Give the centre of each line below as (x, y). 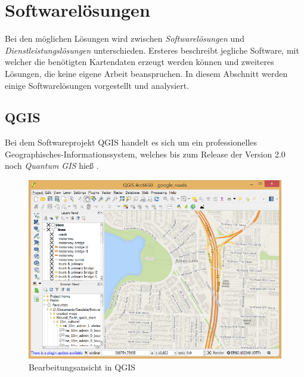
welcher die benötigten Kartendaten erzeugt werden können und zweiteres (139, 62)
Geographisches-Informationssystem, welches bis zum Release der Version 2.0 (145, 154)
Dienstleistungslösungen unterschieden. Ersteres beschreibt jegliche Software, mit (152, 50)
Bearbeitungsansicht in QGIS (82, 367)
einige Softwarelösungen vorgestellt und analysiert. (97, 85)
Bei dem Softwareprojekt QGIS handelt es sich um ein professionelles (131, 142)
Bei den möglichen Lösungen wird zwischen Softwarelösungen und (125, 38)
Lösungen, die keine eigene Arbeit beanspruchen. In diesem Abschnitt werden (146, 73)
